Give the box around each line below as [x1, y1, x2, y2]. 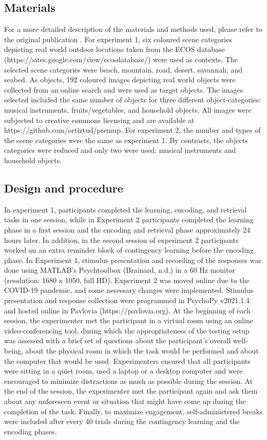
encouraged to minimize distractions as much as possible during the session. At [4, 375, 253, 386]
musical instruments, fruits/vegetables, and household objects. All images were [4, 104, 252, 115]
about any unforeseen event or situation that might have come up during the [4, 396, 246, 406]
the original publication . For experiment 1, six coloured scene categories [4, 33, 232, 44]
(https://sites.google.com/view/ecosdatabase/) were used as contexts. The [4, 54, 238, 64]
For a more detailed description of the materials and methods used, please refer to [4, 24, 262, 34]
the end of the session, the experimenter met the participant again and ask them [4, 385, 258, 396]
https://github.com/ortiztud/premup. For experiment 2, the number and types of [4, 125, 261, 135]
